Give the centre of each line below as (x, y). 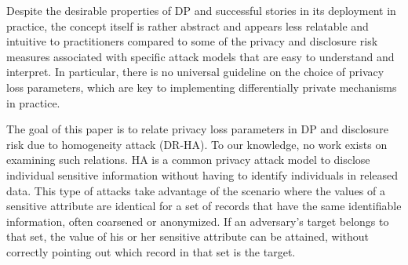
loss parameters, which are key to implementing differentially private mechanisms (202, 87)
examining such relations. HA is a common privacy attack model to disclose (188, 160)
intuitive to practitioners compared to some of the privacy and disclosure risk (192, 41)
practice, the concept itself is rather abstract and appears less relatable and (188, 25)
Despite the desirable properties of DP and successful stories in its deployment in (201, 10)
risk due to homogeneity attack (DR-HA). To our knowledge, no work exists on (197, 144)
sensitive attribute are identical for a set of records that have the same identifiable (204, 206)
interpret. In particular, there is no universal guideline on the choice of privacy (195, 72)
